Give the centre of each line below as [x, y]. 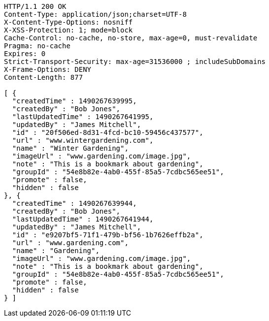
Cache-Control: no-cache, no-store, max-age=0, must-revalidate [131, 38]
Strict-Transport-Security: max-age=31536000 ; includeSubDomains [135, 62]
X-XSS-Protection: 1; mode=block [68, 30]
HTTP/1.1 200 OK [35, 6]
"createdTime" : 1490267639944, [74, 203]
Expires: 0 [25, 54]
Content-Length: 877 [44, 77]
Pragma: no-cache [37, 46]
